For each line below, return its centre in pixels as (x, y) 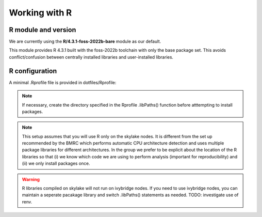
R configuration (33, 71)
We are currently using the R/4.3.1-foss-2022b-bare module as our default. (85, 42)
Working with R (41, 13)
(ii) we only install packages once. (56, 163)
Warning (31, 179)
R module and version (42, 30)
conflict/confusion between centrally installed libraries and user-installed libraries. (91, 57)
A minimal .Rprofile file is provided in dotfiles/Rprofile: (63, 82)
